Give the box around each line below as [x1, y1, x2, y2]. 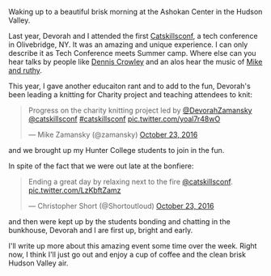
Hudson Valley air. [8, 258, 69, 268]
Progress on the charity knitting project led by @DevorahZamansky [28, 105, 252, 115]
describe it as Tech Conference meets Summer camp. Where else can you [8, 49, 256, 57]
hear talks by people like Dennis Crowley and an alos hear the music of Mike [8, 57, 263, 66]
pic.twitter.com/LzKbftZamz [28, 185, 121, 195]
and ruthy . [8, 66, 43, 75]
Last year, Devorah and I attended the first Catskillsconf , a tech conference [8, 32, 258, 40]
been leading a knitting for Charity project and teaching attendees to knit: [8, 90, 253, 100]
